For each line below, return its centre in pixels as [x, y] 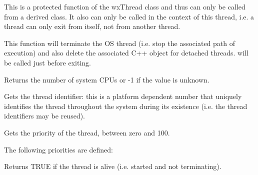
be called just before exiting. [47, 62]
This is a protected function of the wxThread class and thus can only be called [125, 6]
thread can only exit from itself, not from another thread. [92, 26]
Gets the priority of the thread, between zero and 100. [87, 132]
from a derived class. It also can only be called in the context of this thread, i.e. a [129, 16]
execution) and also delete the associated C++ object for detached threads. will [126, 53]
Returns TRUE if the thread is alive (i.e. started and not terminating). [113, 166]
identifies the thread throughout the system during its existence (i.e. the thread [126, 106]
